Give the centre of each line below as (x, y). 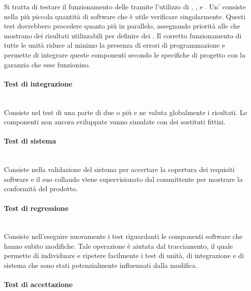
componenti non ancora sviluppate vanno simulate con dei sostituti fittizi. (115, 122)
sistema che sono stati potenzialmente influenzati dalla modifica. (101, 265)
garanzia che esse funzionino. (47, 64)
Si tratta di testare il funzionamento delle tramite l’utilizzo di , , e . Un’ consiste (125, 6)
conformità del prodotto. (41, 189)
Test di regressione (36, 208)
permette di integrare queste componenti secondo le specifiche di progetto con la (125, 54)
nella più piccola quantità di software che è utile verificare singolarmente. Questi (125, 16)
